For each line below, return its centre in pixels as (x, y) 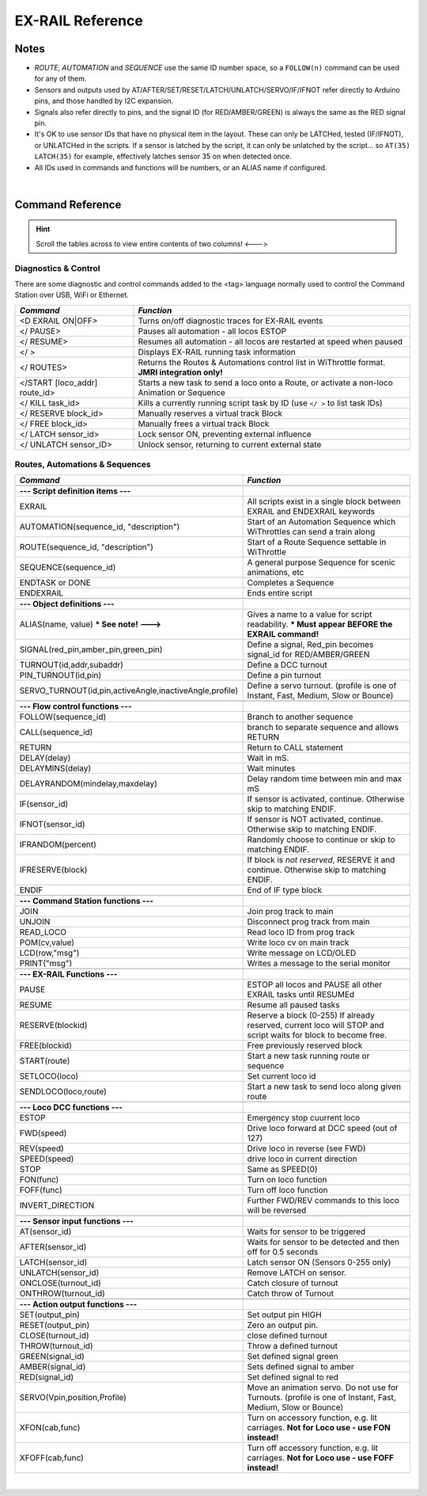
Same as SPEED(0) (282, 1170)
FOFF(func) (41, 1190)
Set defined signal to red (293, 1377)
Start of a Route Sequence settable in (317, 542)
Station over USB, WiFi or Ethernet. (72, 295)
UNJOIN (35, 922)
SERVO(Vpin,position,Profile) (73, 1398)
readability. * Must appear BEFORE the (320, 624)
